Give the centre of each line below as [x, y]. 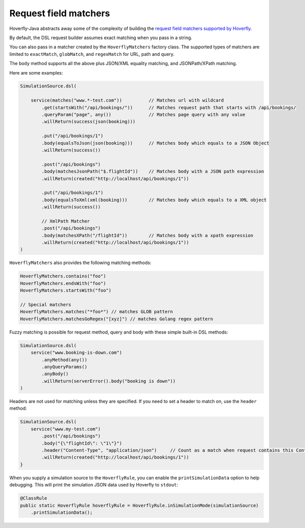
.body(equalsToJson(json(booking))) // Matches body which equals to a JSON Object [155, 143]
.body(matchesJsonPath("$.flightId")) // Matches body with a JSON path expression [153, 172]
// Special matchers [45, 305]
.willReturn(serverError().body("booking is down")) [109, 381]
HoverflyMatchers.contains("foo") [63, 276]
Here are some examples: [36, 73]
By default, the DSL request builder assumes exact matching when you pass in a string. [101, 38]
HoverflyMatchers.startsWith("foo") [66, 290]
